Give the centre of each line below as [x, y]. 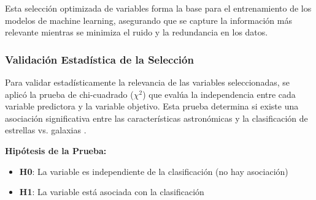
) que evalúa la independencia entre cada [219, 94]
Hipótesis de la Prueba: [56, 150]
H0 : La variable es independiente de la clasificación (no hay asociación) [154, 171]
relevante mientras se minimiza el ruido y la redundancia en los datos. [137, 32]
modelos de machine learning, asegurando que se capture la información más [148, 20]
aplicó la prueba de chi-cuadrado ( [69, 94]
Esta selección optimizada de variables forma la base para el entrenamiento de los [158, 8]
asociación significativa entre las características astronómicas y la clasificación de [156, 118]
